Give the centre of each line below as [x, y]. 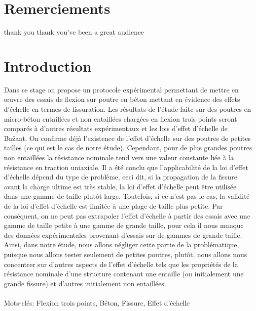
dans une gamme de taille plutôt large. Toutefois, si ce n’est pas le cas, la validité [127, 196]
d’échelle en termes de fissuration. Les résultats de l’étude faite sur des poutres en [128, 109]
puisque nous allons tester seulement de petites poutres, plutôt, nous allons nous [126, 254]
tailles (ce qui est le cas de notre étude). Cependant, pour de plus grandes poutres [128, 148]
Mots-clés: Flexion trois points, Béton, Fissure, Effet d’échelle [97, 302]
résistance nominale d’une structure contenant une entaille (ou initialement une [124, 274]
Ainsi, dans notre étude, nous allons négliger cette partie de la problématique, [122, 244]
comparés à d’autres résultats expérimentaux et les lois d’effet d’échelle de [116, 128]
